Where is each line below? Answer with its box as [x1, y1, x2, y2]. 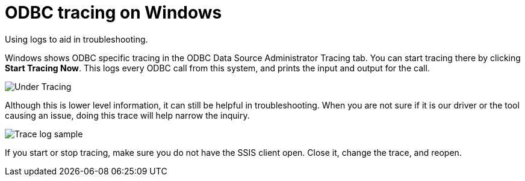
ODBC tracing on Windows [5, 2, 222, 23]
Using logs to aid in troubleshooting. [5, 34, 148, 44]
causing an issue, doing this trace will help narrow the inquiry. [5, 110, 250, 120]
